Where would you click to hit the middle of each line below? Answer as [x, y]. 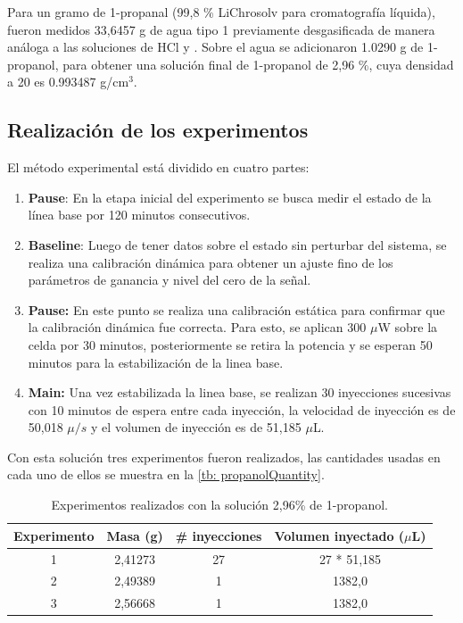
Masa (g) [135, 535]
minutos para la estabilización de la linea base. [156, 362]
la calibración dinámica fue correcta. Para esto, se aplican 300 [197, 327]
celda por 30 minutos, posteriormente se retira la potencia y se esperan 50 [230, 344]
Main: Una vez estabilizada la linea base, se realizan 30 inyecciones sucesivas [240, 392]
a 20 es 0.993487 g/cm [68, 82]
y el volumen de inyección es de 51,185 [196, 427]
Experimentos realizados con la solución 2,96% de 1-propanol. [219, 505]
